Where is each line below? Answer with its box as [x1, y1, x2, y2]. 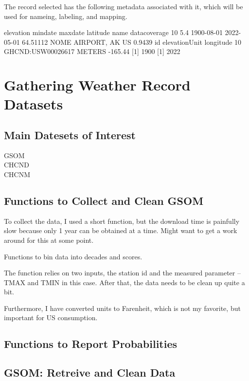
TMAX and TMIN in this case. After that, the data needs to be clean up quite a [4, 277, 245, 287]
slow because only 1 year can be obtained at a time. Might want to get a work [4, 225, 237, 236]
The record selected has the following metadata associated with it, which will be [4, 1, 243, 11]
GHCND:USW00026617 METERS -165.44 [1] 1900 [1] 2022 [4, 46, 180, 56]
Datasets [4, 94, 63, 114]
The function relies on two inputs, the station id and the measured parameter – [4, 268, 241, 278]
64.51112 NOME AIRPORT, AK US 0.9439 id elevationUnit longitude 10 [22, 36, 242, 47]
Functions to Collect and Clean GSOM [4, 193, 204, 208]
